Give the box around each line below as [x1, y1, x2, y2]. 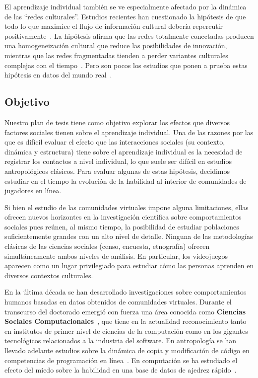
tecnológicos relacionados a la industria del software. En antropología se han [4, 335, 237, 346]
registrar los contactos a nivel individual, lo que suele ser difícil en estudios [4, 156, 232, 166]
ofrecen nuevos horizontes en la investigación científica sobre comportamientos [4, 212, 242, 222]
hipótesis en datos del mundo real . [4, 70, 112, 80]
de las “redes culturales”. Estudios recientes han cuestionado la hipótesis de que [4, 11, 246, 21]
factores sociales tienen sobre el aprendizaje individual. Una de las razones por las [4, 127, 254, 137]
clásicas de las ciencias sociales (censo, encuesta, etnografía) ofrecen [4, 241, 210, 251]
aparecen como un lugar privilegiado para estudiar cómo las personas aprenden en [4, 260, 254, 271]
